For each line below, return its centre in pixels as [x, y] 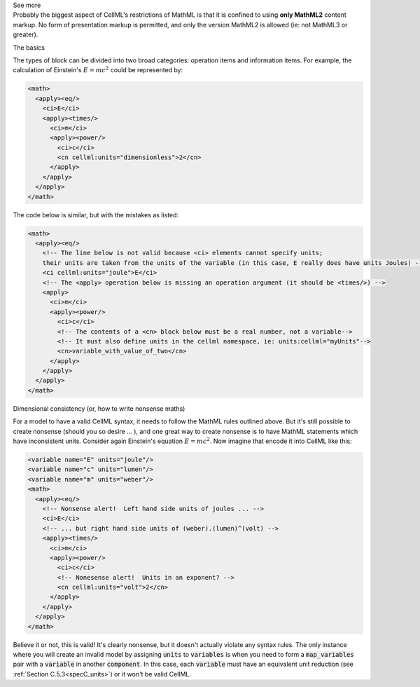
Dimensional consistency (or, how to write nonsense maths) [99, 408]
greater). [26, 34]
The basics [29, 47]
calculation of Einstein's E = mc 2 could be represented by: [98, 70]
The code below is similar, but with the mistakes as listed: [96, 215]
